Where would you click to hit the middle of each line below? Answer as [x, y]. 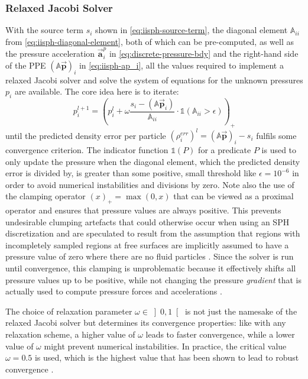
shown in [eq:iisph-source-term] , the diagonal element [192, 30]
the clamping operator [46, 196]
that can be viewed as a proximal [234, 196]
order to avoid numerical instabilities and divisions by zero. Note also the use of [150, 184]
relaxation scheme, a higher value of [70, 334]
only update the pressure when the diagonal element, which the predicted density [153, 161]
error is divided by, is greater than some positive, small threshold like [131, 173]
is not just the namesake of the [241, 311]
